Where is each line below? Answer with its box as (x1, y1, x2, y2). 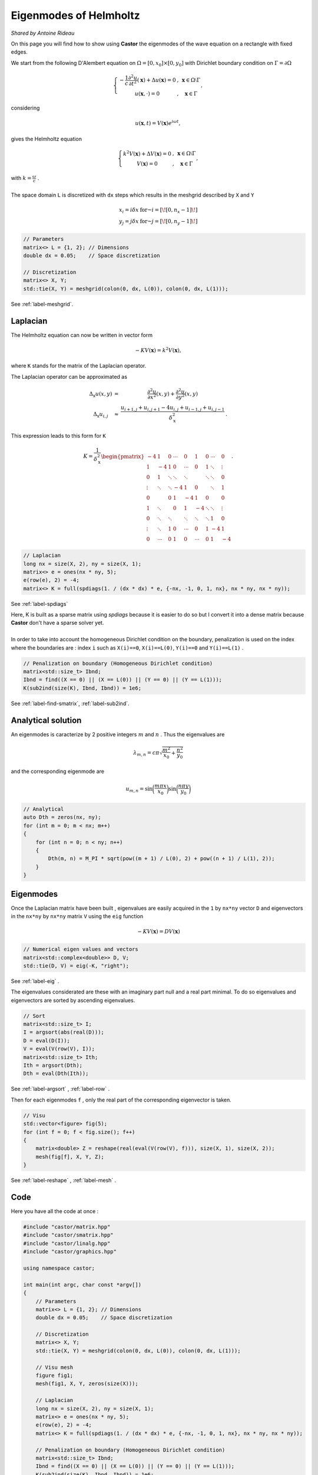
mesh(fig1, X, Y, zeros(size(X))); (35, 1381, 138, 1387)
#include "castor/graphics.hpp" (23, 1248, 117, 1255)
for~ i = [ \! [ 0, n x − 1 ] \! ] (140, 206, 198, 215)
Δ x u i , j (93, 411, 108, 419)
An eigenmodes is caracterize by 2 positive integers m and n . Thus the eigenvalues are (11, 730, 225, 737)
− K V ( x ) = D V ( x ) (137, 928, 181, 935)
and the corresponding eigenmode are (11, 768, 105, 775)
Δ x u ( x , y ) (89, 390, 112, 398)
